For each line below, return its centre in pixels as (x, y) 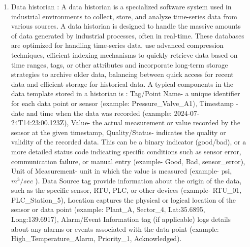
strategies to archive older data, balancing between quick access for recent (122, 74)
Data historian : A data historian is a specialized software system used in (121, 6)
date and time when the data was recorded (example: (91, 113)
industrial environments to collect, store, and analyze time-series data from (124, 16)
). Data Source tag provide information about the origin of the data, (138, 180)
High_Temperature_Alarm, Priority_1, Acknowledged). (96, 238)
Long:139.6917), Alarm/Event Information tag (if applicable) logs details (121, 219)
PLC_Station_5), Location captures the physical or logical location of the (124, 199)
